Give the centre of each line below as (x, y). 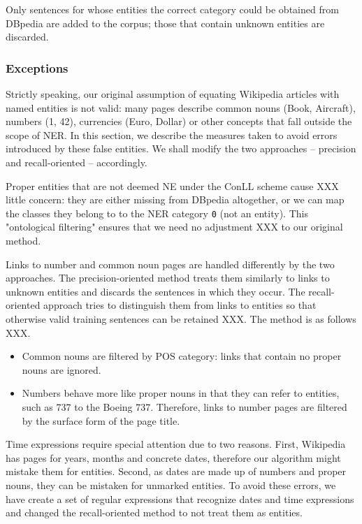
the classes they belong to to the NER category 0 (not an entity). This (157, 213)
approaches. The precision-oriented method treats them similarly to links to (168, 278)
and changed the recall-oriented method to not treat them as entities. (154, 512)
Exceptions (37, 67)
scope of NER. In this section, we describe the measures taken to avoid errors (172, 134)
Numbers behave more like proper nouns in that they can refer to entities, (181, 393)
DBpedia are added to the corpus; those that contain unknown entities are (165, 23)
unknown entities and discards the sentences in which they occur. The (155, 291)
